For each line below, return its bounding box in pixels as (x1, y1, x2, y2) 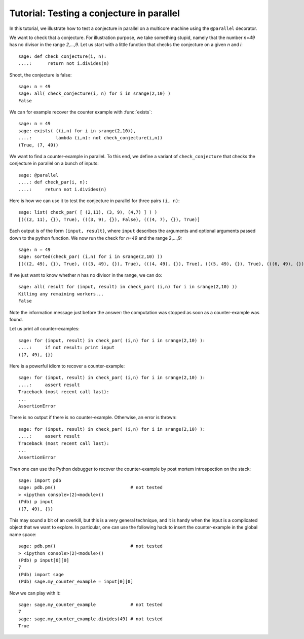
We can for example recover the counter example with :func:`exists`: (9, 109, 152, 115)
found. (9, 317, 23, 323)
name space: (9, 531, 36, 537)
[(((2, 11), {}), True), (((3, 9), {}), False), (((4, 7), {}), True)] (18, 216, 200, 222)
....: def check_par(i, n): (18, 179, 88, 185)
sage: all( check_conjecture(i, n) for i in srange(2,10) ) (18, 91, 171, 96)
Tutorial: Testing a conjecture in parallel (9, 8, 180, 19)
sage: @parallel (18, 172, 59, 178)
